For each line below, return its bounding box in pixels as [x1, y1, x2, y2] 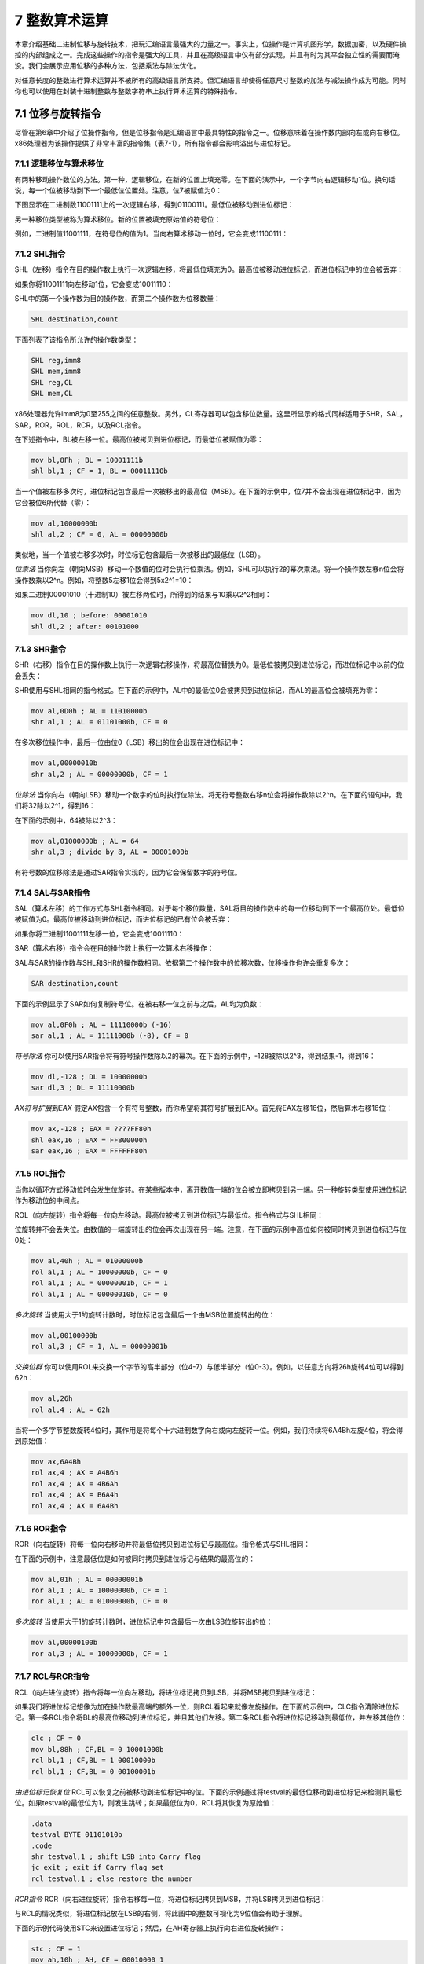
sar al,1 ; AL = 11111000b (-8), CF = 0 [31, 1031, 188, 1040]
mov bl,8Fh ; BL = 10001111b [31, 456, 144, 464]
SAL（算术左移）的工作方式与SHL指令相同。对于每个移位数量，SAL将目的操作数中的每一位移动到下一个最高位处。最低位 [14, 903, 405, 913]
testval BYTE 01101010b [31, 1830, 123, 1839]
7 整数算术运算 [14, 12, 109, 29]
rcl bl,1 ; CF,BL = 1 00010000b [31, 1756, 156, 1765]
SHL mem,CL [31, 389, 73, 398]
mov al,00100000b [31, 1331, 98, 1339]
